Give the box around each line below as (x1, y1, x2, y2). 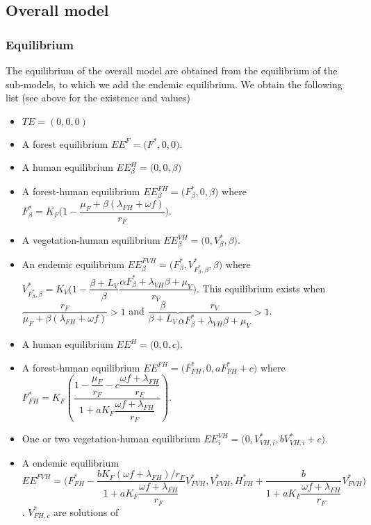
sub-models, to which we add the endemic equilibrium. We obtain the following (6, 76, 343, 91)
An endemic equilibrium (22, 256, 124, 271)
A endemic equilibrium (22, 455, 119, 469)
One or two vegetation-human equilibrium (22, 431, 201, 446)
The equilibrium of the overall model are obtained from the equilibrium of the (6, 63, 338, 77)
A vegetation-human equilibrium (22, 233, 160, 247)
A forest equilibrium (22, 136, 108, 151)
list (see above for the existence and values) (6, 90, 190, 105)
